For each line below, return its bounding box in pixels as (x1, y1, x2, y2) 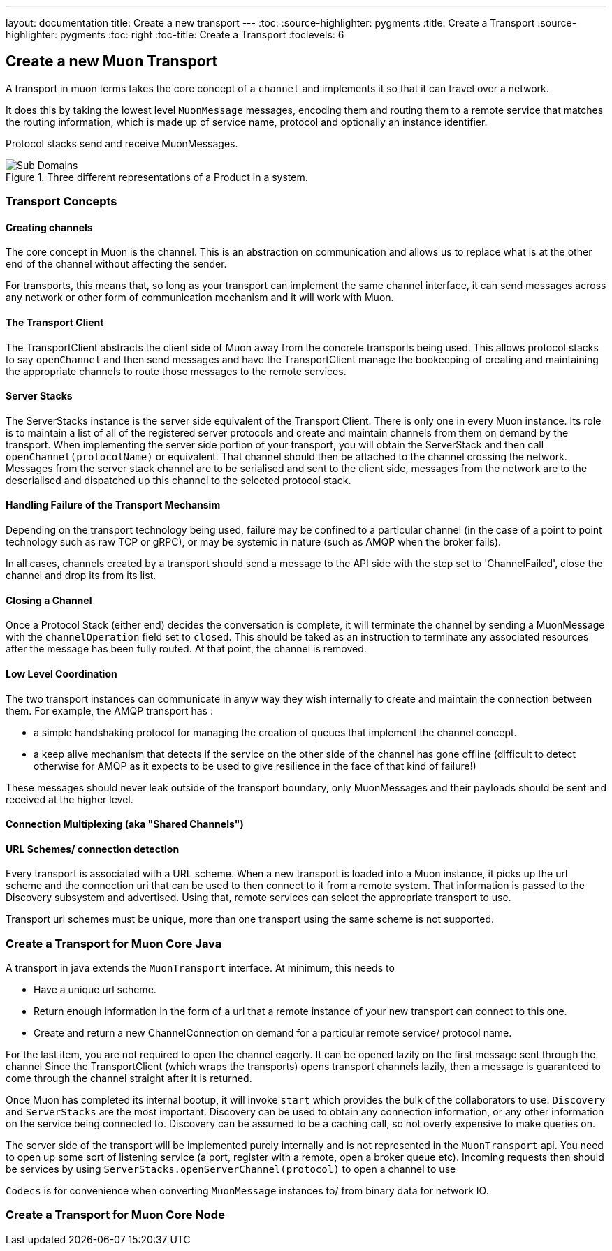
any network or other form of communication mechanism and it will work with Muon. (6, 291, 394, 304)
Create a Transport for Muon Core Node (6, 1208, 225, 1222)
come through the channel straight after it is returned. (6, 1072, 252, 1085)
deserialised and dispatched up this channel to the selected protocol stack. (6, 474, 351, 486)
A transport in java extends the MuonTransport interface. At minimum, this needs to (6, 962, 395, 974)
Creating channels (6, 221, 93, 233)
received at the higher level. (6, 793, 133, 805)
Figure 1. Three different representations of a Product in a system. (6, 170, 308, 183)
